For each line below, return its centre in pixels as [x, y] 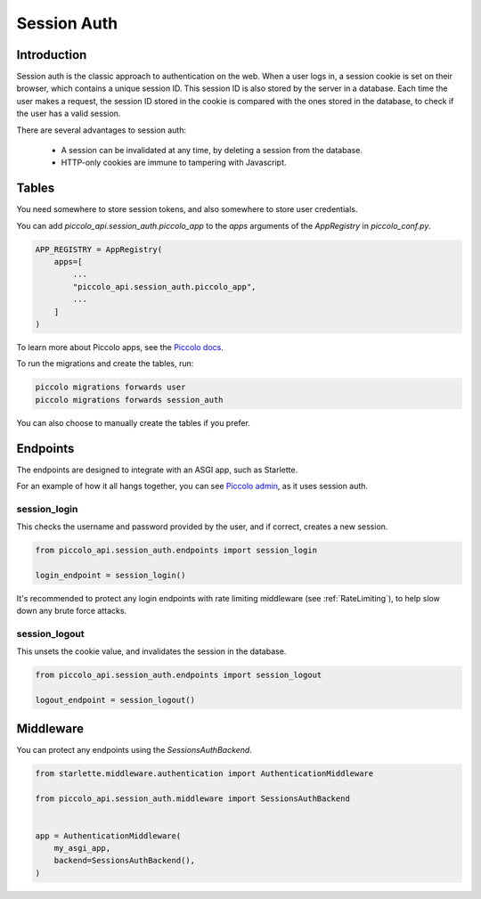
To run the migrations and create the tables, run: [105, 364]
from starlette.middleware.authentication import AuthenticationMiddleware [204, 773]
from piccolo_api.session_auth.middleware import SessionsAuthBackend [193, 798]
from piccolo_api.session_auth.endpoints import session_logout [179, 675]
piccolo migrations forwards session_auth [129, 400]
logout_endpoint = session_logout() [115, 700]
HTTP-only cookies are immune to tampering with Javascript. [174, 163]
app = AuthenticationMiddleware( [108, 836]
